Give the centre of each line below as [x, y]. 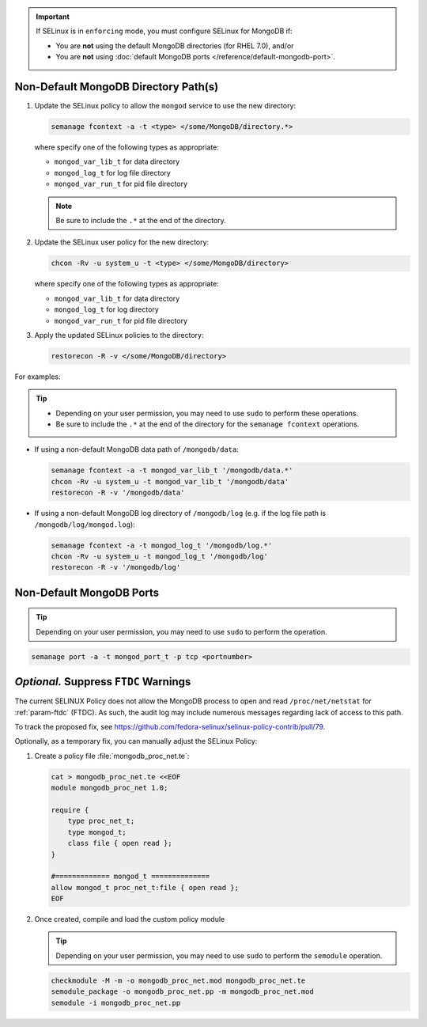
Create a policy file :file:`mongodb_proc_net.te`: [112, 756]
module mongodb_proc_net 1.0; [110, 788]
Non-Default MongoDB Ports [87, 592]
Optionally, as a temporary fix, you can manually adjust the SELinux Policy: [136, 741]
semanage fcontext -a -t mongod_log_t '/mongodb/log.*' [162, 545]
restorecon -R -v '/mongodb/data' [118, 493]
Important [53, 17]
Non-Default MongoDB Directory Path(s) [117, 87]
